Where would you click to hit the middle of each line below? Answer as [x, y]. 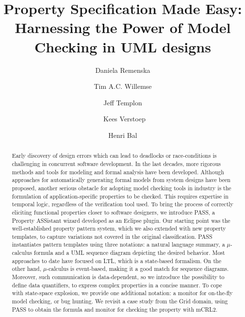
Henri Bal [123, 135]
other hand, [26, 269]
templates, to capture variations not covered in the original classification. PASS [112, 236]
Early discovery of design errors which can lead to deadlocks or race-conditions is [114, 156]
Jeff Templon [123, 102]
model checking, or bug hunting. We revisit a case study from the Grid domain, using [120, 301]
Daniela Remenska [123, 70]
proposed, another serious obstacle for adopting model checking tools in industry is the [122, 188]
